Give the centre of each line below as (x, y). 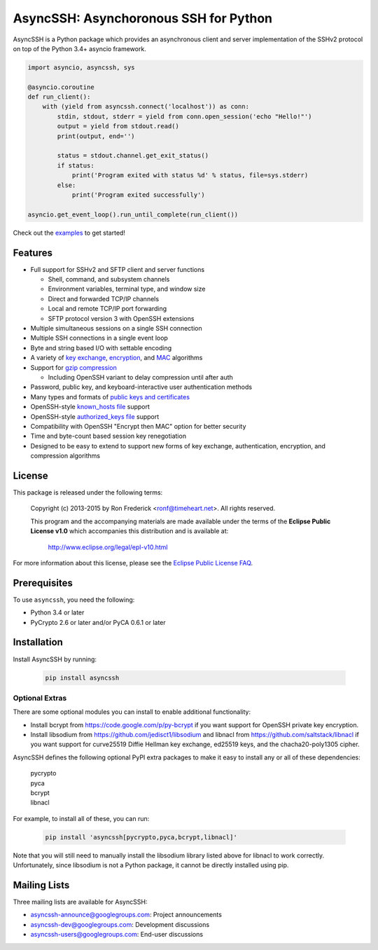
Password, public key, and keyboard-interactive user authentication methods (141, 387)
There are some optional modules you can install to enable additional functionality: (132, 712)
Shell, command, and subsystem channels (109, 280)
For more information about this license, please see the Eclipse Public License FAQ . (133, 563)
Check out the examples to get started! (69, 233)
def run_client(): (59, 97)
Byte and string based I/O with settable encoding (101, 347)
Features (33, 253)
